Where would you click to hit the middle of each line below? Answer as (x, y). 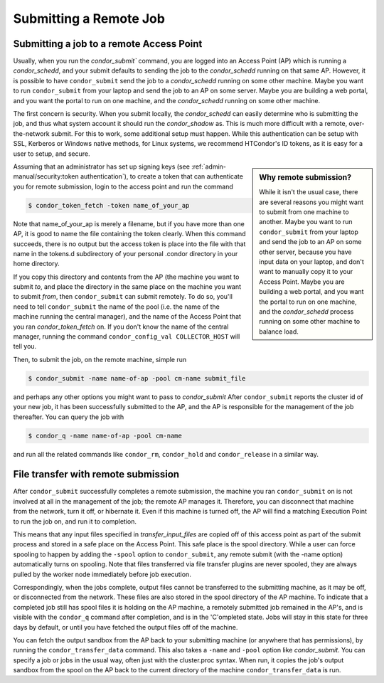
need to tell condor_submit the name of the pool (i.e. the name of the (117, 307)
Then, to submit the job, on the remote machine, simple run (100, 359)
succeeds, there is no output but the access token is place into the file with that (129, 244)
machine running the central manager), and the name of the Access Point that (127, 317)
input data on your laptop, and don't (311, 261)
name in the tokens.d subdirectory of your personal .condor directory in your (126, 253)
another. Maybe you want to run (306, 222)
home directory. (36, 264)
